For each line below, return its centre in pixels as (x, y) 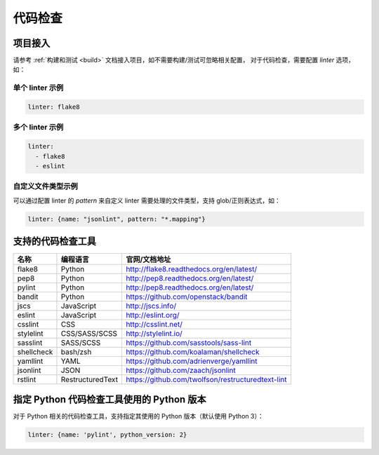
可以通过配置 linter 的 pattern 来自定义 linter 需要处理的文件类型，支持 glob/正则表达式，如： (147, 201)
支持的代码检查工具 (54, 242)
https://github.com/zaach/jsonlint (181, 370)
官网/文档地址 (148, 259)
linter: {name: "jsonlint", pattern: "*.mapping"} (117, 219)
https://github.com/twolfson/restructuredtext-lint (206, 380)
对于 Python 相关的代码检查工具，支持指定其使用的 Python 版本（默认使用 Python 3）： (138, 416)
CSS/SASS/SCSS (89, 334)
